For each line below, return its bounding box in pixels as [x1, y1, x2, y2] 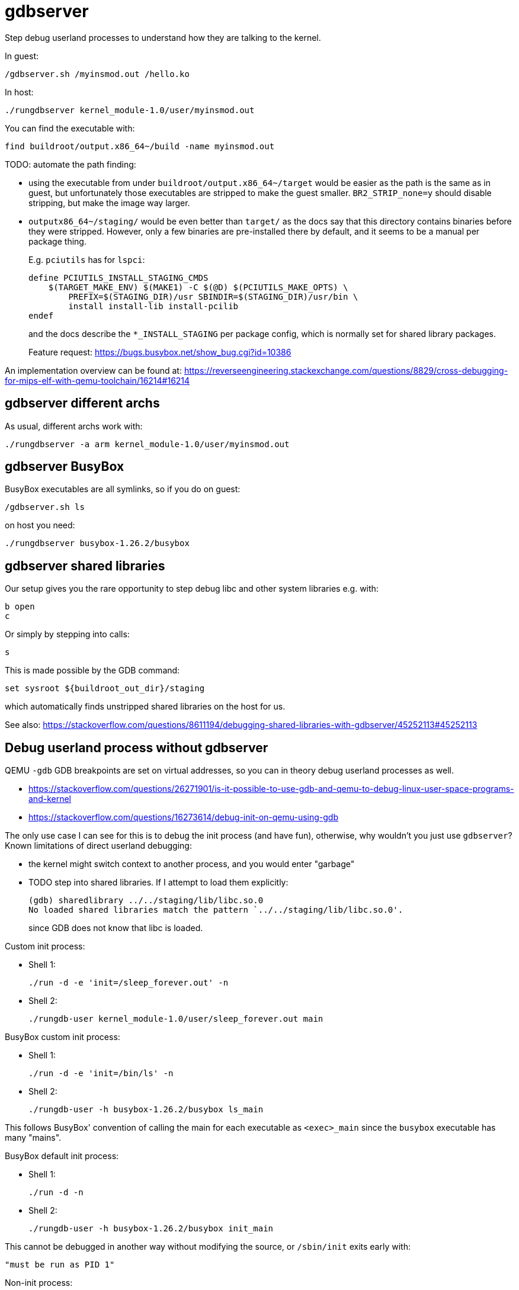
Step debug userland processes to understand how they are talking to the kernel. [5, 32, 321, 43]
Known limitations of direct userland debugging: [5, 840, 192, 851]
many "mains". [5, 1132, 62, 1143]
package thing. [28, 236, 86, 246]
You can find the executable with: [5, 123, 135, 133]
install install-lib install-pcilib [68, 301, 239, 311]
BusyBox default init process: [5, 1151, 119, 1161]
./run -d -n [28, 1188, 84, 1198]
